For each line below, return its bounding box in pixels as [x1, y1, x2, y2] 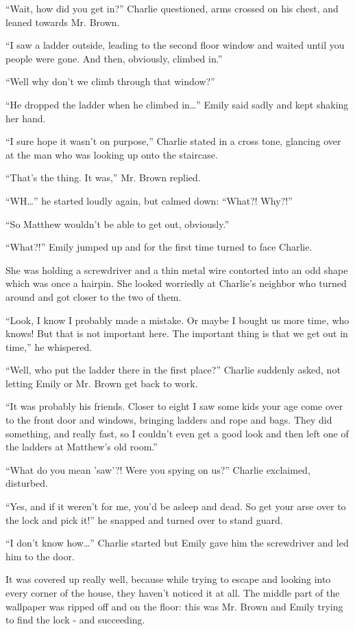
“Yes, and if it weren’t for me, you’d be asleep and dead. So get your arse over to [5, 499, 346, 514]
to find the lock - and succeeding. [5, 612, 145, 627]
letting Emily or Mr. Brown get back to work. [5, 376, 198, 390]
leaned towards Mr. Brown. [5, 14, 120, 29]
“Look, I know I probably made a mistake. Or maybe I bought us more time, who [5, 312, 350, 327]
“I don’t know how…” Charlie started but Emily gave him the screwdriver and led [5, 536, 349, 550]
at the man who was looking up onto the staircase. [5, 147, 218, 161]
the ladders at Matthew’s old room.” [5, 439, 158, 454]
